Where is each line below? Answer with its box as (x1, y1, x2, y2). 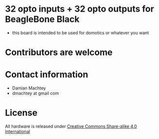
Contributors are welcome (5, 47, 113, 58)
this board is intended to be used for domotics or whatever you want (12, 30, 149, 35)
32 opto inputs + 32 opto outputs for (5, 3, 154, 15)
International (5, 129, 31, 134)
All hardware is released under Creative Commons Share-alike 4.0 (5, 123, 137, 129)
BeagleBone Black (5, 14, 80, 25)
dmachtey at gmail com (12, 90, 59, 96)
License (5, 107, 38, 119)
